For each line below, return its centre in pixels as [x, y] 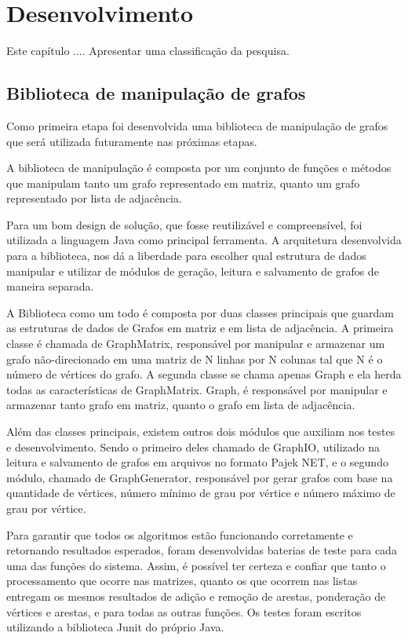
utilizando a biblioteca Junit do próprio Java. [115, 627]
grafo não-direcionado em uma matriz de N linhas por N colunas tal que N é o [195, 358]
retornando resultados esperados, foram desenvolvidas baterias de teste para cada [202, 550]
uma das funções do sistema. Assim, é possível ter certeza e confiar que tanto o [196, 565]
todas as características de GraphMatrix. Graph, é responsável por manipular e [197, 389]
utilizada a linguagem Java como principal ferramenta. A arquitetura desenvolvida [204, 240]
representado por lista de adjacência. [94, 198]
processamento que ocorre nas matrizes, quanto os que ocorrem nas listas [182, 581]
